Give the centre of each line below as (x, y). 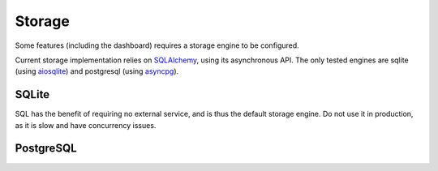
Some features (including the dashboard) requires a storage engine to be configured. (157, 45)
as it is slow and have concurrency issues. (86, 125)
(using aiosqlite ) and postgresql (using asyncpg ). (97, 71)
